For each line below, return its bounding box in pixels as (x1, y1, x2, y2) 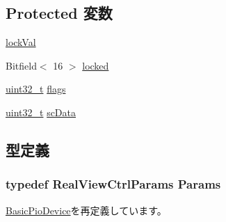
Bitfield (6, 58, 37, 72)
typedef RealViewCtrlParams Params (6, 175, 221, 193)
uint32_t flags (6, 81, 66, 96)
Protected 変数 (6, 2, 113, 24)
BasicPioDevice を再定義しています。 (6, 203, 167, 217)
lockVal (6, 35, 36, 49)
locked (82, 58, 109, 72)
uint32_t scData (6, 104, 76, 119)
